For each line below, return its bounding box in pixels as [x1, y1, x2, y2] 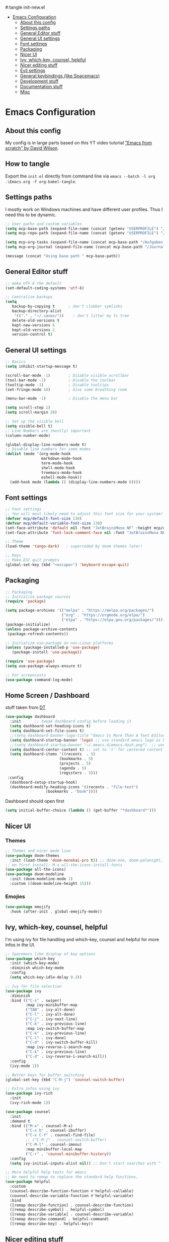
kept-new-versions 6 [12, 322, 55, 327]
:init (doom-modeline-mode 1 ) [10, 876, 73, 882]
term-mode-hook [41, 461, 73, 466]
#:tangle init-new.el [5, 5, 45, 10]
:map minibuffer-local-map [25, 1146, 82, 1151]
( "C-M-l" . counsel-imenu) [25, 1142, 82, 1147]
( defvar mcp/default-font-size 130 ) [5, 516, 82, 521]
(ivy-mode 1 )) [10, 1063, 39, 1068]
